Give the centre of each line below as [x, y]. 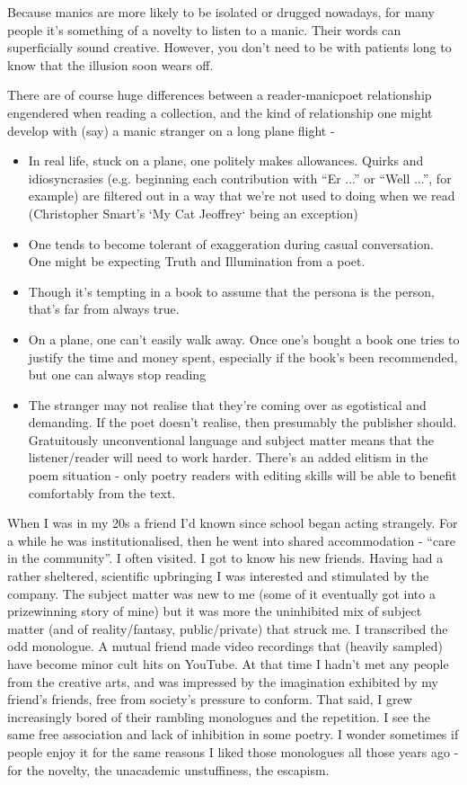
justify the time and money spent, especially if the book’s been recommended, [243, 357]
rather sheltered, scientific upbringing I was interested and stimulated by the [218, 576]
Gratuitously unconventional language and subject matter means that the [231, 439]
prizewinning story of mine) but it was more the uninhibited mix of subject [215, 611]
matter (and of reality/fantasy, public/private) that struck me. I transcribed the [228, 628]
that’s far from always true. [104, 309]
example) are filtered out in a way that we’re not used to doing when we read [242, 196]
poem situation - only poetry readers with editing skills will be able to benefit [242, 475]
